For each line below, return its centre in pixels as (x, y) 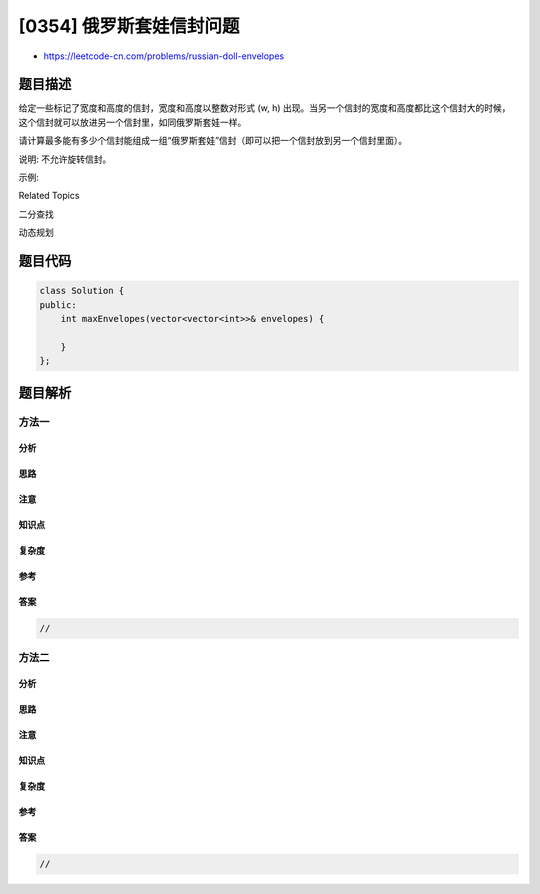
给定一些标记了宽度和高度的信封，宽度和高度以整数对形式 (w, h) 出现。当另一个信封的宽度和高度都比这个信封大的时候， (264, 108)
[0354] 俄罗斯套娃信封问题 (129, 26)
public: (58, 304)
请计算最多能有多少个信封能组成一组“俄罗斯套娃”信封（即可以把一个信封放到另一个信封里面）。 (213, 141)
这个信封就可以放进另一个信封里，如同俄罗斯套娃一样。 (132, 122)
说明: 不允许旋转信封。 (65, 159)
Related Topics (49, 196)
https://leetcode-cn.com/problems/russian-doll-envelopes (164, 56)
